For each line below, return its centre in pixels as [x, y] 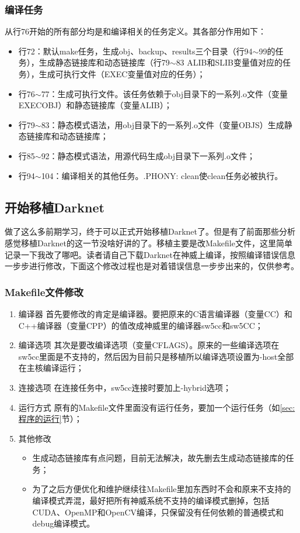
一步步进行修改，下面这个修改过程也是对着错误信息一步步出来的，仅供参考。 [152, 266]
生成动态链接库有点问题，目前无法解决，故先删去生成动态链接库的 [159, 458]
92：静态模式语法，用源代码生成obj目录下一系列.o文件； [148, 155]
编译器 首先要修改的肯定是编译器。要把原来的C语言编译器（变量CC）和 [155, 313]
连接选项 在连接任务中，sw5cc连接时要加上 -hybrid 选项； [125, 387]
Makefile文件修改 [44, 292]
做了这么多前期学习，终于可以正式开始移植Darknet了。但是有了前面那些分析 [150, 231]
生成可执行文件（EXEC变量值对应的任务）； [122, 74]
